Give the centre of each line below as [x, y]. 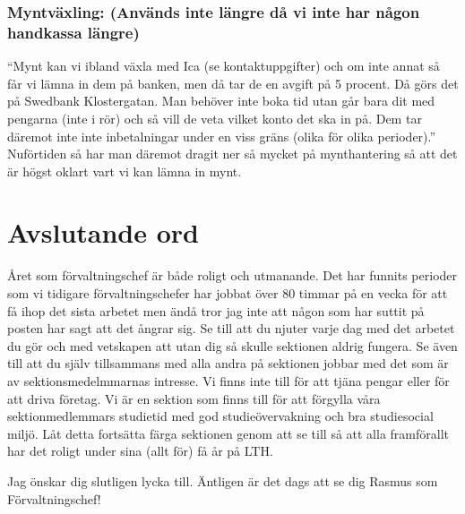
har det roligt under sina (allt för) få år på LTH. [140, 451]
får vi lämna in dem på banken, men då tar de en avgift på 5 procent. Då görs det [233, 83]
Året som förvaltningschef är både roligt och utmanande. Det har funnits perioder [232, 275]
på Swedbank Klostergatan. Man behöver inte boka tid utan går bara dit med [221, 101]
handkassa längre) [73, 32]
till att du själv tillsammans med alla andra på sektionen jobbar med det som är [228, 363]
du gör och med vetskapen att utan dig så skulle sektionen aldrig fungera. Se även [232, 345]
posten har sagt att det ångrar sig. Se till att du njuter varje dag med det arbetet [231, 328]
